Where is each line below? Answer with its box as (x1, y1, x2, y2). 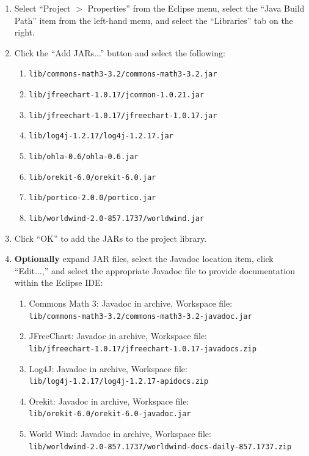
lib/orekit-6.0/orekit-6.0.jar (29, 173, 156, 182)
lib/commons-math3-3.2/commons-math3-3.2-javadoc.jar (29, 312, 252, 321)
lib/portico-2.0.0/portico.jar (29, 193, 156, 203)
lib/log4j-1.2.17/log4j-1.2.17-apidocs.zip (29, 377, 209, 386)
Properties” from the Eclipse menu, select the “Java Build (87, 2, 305, 14)
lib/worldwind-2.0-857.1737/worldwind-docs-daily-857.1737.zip (29, 442, 292, 451)
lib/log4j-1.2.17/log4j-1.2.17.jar (29, 132, 173, 141)
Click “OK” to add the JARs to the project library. (14, 231, 207, 244)
